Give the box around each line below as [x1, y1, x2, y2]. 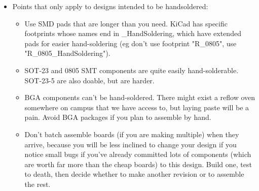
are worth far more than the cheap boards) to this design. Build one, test [24, 158, 252, 169]
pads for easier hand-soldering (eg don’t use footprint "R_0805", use [24, 38, 237, 48]
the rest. [24, 178, 51, 189]
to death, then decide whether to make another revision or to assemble [24, 169, 244, 179]
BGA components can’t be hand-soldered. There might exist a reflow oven [24, 92, 255, 103]
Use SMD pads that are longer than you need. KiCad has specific [24, 18, 228, 28]
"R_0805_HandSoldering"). [24, 48, 110, 58]
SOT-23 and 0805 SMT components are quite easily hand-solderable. [24, 65, 239, 75]
